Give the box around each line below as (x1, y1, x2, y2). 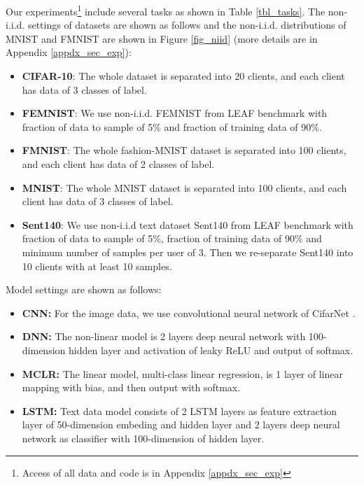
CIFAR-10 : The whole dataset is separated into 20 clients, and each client (22, 69, 345, 83)
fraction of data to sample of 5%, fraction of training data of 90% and (22, 231, 322, 246)
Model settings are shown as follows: (6, 282, 162, 297)
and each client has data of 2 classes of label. (22, 157, 215, 171)
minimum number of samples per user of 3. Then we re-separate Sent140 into (22, 244, 353, 259)
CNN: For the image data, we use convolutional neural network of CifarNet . (22, 305, 356, 320)
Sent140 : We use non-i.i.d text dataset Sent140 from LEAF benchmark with (22, 217, 353, 232)
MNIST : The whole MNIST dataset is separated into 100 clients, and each (22, 180, 347, 195)
